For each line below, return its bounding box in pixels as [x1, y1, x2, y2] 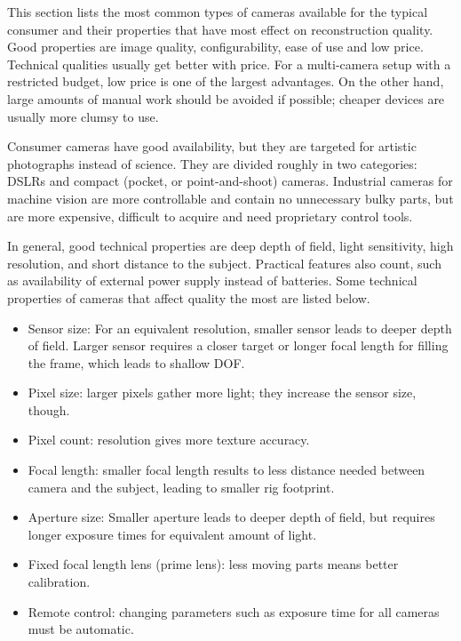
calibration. [28, 573, 91, 591]
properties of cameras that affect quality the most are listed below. [7, 288, 370, 307]
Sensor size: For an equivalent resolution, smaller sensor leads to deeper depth [28, 318, 452, 337]
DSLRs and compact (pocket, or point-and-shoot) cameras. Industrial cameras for [7, 172, 453, 190]
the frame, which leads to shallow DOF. [28, 353, 245, 372]
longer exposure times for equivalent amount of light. [28, 525, 317, 543]
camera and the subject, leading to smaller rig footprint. [28, 477, 335, 496]
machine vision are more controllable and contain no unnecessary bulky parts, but [7, 188, 454, 207]
